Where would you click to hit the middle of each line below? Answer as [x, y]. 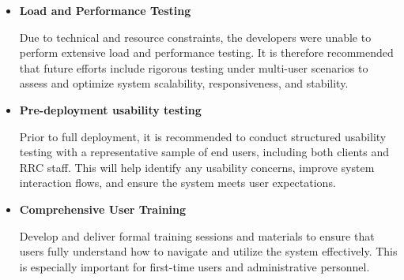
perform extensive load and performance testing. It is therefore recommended [206, 52]
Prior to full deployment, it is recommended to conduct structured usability [203, 136]
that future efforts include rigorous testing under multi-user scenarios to [194, 67]
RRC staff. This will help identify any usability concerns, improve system [197, 167]
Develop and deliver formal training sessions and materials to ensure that [197, 235]
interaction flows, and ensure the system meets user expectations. [177, 183]
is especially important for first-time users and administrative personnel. [194, 266]
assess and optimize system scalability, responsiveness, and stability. [184, 83]
